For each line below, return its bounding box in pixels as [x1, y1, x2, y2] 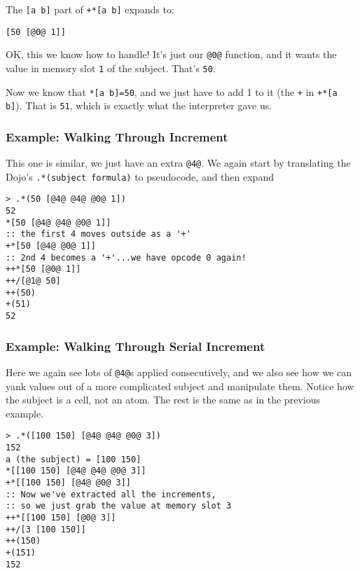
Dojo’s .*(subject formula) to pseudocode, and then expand [6, 169, 274, 184]
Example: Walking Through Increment [6, 127, 228, 145]
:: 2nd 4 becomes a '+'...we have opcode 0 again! [6, 252, 247, 263]
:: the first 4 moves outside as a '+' [6, 229, 191, 240]
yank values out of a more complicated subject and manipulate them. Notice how [6, 378, 354, 393]
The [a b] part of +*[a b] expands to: [6, 2, 174, 16]
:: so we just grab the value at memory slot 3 [6, 501, 232, 511]
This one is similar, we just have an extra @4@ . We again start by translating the [6, 156, 351, 170]
